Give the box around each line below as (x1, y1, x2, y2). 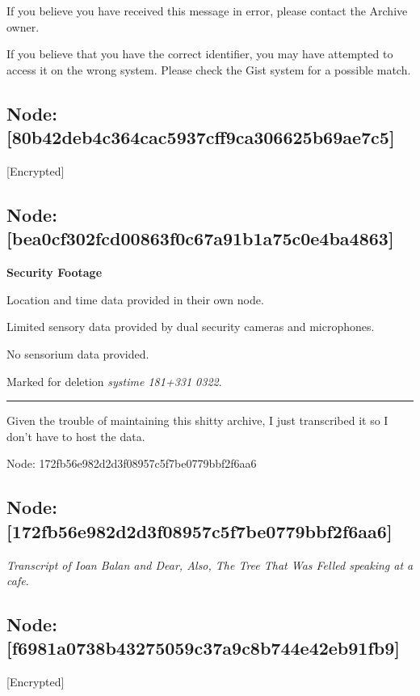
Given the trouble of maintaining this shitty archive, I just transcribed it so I (6, 412, 388, 429)
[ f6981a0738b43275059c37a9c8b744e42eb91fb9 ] (6, 635, 400, 660)
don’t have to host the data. (6, 427, 145, 444)
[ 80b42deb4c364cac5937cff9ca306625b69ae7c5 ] (6, 125, 395, 150)
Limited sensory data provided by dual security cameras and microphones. (6, 318, 375, 335)
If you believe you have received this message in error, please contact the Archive (6, 2, 408, 19)
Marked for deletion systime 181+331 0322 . (6, 372, 222, 389)
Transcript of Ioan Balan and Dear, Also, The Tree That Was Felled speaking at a (6, 556, 414, 573)
